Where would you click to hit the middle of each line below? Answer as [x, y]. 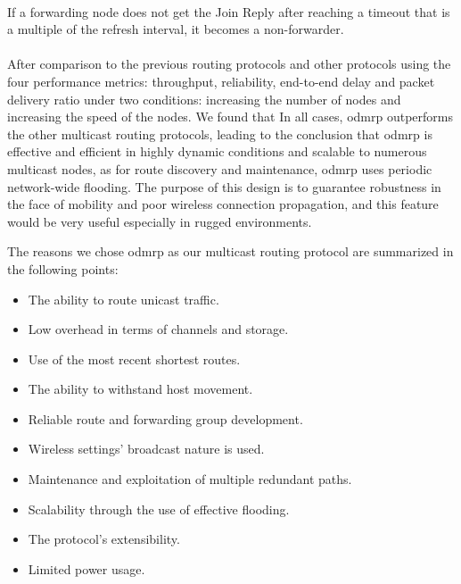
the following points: [63, 268]
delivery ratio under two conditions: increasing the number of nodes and [204, 99]
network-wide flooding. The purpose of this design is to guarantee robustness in [224, 186]
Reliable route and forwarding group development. [165, 418]
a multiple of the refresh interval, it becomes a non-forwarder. [176, 29]
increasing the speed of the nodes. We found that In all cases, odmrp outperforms [230, 117]
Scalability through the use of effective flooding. [159, 509]
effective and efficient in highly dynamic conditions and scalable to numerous [217, 151]
